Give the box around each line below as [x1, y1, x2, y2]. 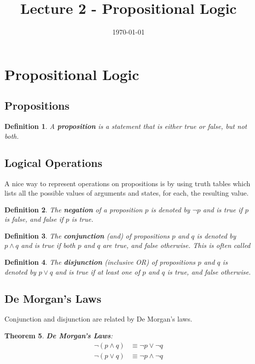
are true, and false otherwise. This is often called [102, 240, 251, 250]
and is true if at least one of [55, 266, 140, 277]
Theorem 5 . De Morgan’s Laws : [4, 330, 113, 341]
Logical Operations [4, 155, 102, 170]
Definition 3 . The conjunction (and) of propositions [4, 230, 170, 241]
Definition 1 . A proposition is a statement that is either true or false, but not [4, 121, 247, 131]
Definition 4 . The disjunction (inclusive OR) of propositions [4, 257, 195, 267]
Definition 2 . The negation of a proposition [4, 204, 143, 214]
